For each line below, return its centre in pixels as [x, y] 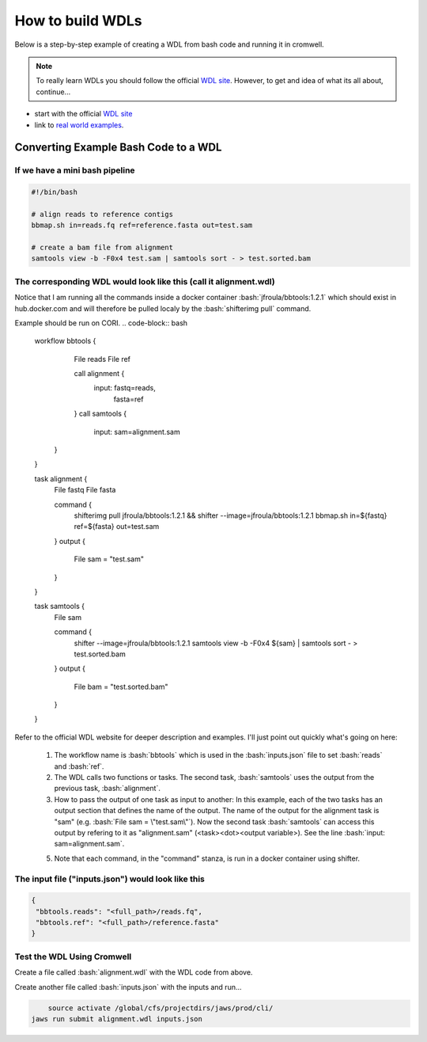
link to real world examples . [79, 125]
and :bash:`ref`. [79, 766]
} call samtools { [100, 414]
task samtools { [59, 607]
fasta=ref [128, 399]
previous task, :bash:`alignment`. [108, 789]
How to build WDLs [78, 21]
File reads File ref [102, 359]
